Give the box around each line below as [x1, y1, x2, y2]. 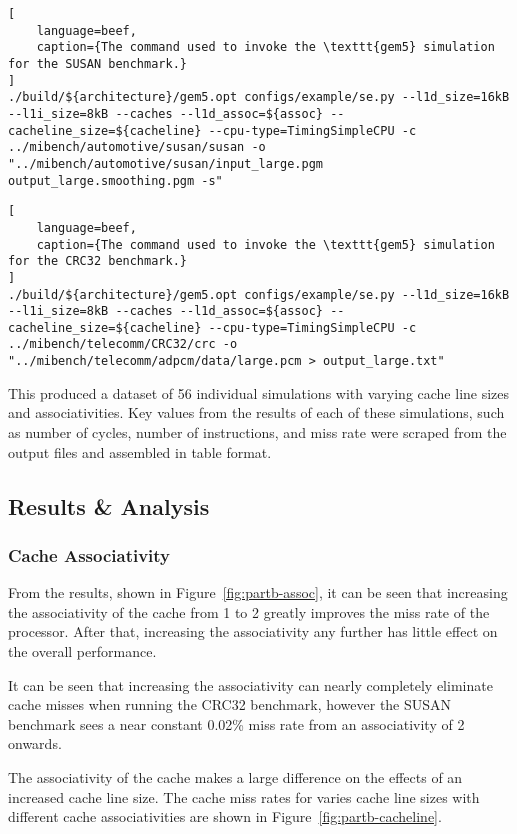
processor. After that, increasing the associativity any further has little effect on [8, 621, 498, 642]
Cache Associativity [8, 542, 171, 567]
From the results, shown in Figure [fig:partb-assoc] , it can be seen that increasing [8, 582, 508, 603]
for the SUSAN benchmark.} [8, 56, 187, 71]
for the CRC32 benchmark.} [8, 254, 187, 269]
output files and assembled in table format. [8, 441, 272, 462]
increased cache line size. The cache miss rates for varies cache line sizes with [8, 786, 480, 807]
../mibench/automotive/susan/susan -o [8, 140, 266, 155]
